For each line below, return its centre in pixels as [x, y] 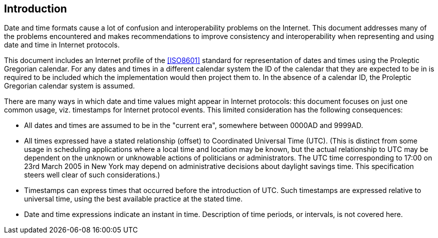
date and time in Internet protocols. [62, 45]
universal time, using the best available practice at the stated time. [133, 199]
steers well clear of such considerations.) [92, 175]
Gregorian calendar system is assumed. [70, 86]
